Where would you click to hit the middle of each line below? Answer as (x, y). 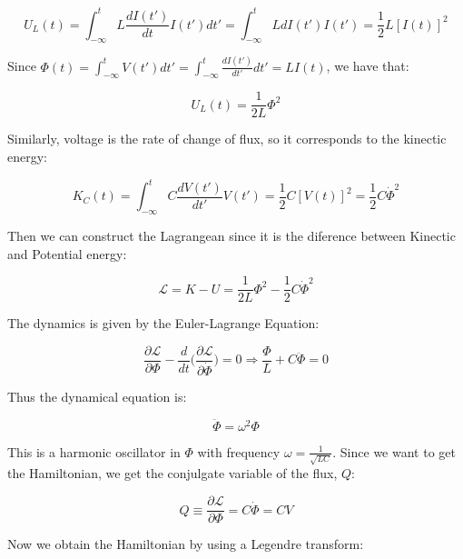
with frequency (239, 451)
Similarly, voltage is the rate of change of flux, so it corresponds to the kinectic (227, 139)
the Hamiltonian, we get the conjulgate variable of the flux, (172, 473)
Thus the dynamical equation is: (97, 396)
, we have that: (368, 66)
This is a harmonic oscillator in (94, 451)
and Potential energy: (67, 253)
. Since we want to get (394, 451)
